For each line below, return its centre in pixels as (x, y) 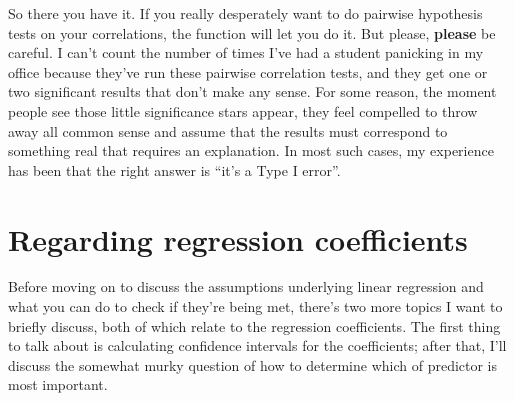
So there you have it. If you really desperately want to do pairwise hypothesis (245, 13)
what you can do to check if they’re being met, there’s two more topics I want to (255, 306)
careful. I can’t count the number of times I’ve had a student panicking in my (246, 52)
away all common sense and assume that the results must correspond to (228, 130)
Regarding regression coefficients (238, 238)
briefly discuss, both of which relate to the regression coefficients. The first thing (254, 325)
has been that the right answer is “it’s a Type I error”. (174, 169)
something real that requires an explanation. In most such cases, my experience (251, 150)
